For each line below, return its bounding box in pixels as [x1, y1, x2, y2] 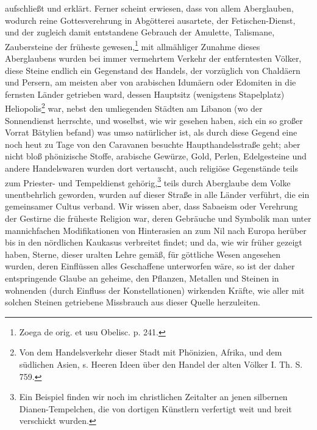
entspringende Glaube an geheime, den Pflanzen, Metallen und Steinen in [5, 272, 279, 285]
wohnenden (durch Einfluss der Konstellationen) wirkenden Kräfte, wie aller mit [5, 283, 305, 296]
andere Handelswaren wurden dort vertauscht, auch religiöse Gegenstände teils [5, 162, 298, 175]
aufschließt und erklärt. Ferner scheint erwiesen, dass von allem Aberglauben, [5, 2, 294, 14]
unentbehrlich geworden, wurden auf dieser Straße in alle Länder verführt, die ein [5, 188, 310, 200]
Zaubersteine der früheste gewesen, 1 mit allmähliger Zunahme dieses [5, 38, 260, 53]
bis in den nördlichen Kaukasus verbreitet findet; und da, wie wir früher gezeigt [5, 236, 302, 249]
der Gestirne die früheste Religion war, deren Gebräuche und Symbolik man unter [5, 212, 312, 225]
